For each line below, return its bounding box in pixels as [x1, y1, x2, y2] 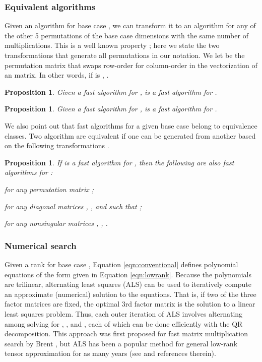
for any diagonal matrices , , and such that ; [5, 201, 142, 211]
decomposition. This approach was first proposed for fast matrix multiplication [5, 328, 248, 339]
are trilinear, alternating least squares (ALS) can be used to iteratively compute [5, 279, 251, 289]
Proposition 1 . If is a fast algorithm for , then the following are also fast [5, 157, 234, 167]
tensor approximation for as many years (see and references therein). [5, 348, 216, 358]
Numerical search [5, 239, 77, 252]
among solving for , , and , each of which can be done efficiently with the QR [5, 318, 243, 329]
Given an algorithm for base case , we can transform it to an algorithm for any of [5, 20, 256, 31]
